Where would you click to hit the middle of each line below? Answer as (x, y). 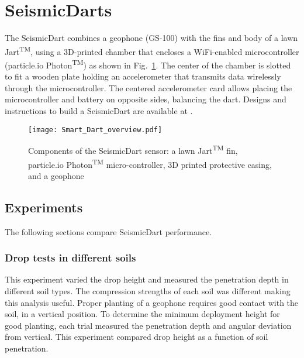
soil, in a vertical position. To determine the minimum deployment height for (142, 314)
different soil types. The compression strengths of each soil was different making (148, 290)
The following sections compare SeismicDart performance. (108, 231)
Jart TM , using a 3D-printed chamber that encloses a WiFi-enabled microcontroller (152, 50)
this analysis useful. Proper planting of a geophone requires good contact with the (152, 302)
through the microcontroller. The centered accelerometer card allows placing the (148, 87)
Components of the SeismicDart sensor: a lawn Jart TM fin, (133, 149)
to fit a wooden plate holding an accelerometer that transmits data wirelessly (143, 76)
